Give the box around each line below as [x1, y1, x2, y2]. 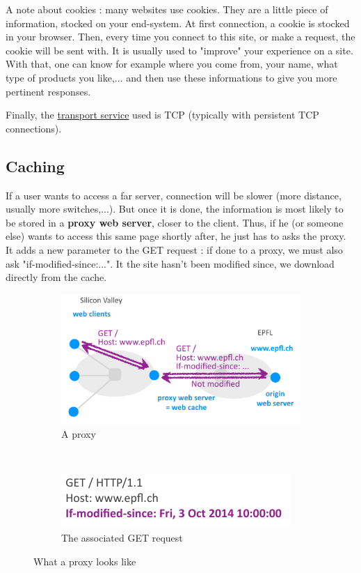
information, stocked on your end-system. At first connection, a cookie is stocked [6, 15, 350, 30]
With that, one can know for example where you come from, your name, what [6, 56, 338, 71]
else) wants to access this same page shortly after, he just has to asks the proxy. [6, 229, 346, 243]
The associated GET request [61, 530, 183, 544]
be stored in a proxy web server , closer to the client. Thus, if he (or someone [6, 215, 344, 229]
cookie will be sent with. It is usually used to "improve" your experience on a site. [6, 43, 353, 57]
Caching [6, 155, 65, 176]
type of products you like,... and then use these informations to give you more [6, 70, 337, 84]
